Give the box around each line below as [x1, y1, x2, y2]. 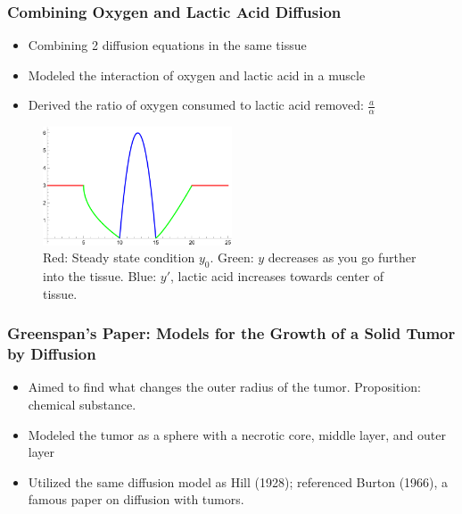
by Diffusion [7, 343, 96, 365]
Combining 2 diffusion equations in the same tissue [28, 36, 307, 54]
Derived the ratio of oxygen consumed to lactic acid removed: [28, 95, 364, 114]
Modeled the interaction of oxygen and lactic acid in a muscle [28, 65, 366, 84]
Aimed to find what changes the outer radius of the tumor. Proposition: [28, 377, 421, 396]
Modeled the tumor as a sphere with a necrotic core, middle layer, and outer [28, 425, 446, 444]
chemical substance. [28, 395, 136, 414]
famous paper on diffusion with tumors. [28, 490, 244, 509]
